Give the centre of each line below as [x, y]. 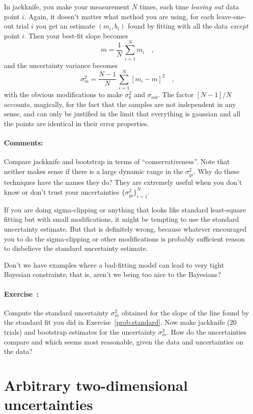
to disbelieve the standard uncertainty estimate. [76, 248]
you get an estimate [65, 26]
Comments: [24, 143]
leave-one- [231, 16]
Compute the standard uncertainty [56, 312]
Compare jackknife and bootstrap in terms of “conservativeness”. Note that [117, 161]
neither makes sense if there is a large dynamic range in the [94, 171]
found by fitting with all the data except [188, 26]
